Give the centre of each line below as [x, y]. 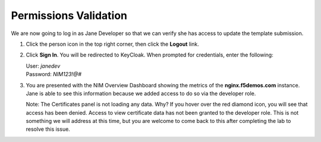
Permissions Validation [69, 15]
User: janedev [43, 66]
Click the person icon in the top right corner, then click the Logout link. [112, 44]
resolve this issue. [48, 129]
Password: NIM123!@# [53, 74]
